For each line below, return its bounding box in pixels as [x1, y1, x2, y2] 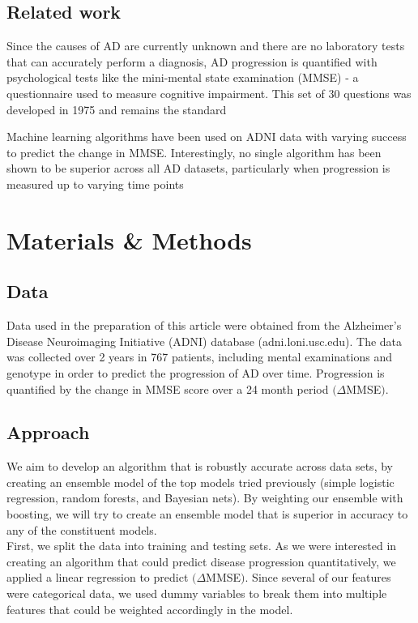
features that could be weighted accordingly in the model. [6, 600, 293, 617]
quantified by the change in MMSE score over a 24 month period [6, 380, 329, 397]
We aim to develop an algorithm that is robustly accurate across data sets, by [6, 458, 393, 475]
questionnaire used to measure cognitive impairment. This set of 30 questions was [6, 84, 412, 101]
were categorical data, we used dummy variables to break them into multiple [6, 585, 387, 602]
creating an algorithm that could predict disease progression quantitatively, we [6, 553, 396, 570]
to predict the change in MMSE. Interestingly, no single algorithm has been [6, 143, 382, 160]
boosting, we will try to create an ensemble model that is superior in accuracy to [6, 506, 408, 523]
